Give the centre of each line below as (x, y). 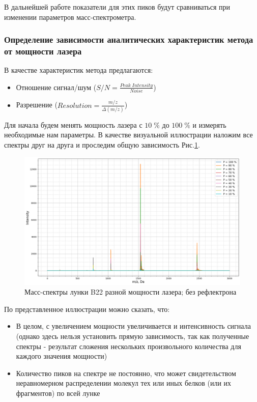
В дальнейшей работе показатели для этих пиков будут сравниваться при (117, 7)
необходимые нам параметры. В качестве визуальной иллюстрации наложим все (128, 135)
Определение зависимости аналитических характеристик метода (129, 39)
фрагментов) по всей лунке (58, 393)
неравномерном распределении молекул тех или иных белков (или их (124, 383)
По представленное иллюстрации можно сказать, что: (87, 309)
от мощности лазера (43, 51)
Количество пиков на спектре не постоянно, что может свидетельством (126, 373)
